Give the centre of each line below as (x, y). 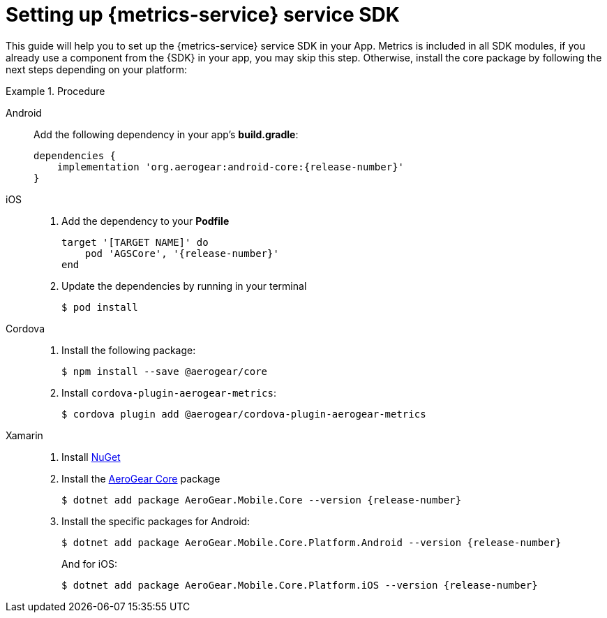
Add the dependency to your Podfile (145, 221)
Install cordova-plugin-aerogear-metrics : (169, 392)
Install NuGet (91, 457)
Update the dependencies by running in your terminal (184, 286)
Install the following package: (129, 350)
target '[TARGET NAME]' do (135, 242)
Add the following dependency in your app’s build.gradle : (166, 134)
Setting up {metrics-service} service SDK (203, 15)
